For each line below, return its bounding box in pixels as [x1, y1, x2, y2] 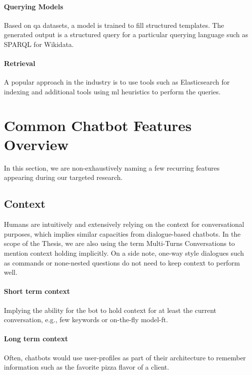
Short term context [4, 286, 70, 296]
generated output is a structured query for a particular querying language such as [4, 29, 248, 40]
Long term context [4, 333, 68, 344]
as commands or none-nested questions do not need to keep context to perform [4, 257, 240, 267]
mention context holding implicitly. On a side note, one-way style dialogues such [4, 248, 244, 258]
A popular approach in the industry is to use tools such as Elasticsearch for [4, 77, 230, 87]
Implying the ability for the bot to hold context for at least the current [4, 305, 217, 315]
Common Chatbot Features [4, 115, 192, 135]
